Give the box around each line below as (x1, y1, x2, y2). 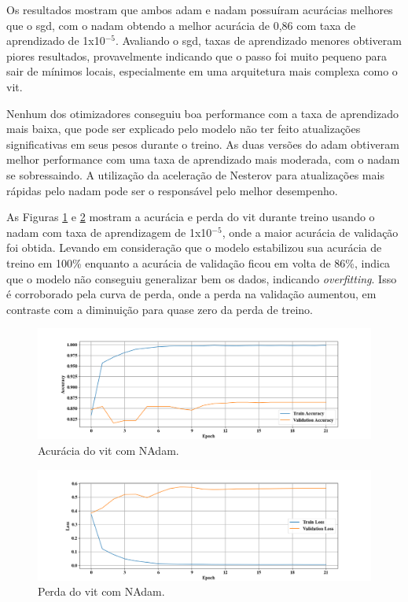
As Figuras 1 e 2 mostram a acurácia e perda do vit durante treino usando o (6, 209, 375, 225)
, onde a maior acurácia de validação (222, 223, 399, 240)
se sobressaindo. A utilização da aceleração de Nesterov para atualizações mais (6, 166, 384, 183)
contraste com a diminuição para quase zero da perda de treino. (6, 301, 313, 317)
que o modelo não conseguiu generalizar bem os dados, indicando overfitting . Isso (6, 270, 397, 286)
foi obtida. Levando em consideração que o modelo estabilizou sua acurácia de (6, 239, 382, 256)
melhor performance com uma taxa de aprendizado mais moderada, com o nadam (6, 151, 400, 168)
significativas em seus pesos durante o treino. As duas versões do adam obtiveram (6, 135, 399, 152)
